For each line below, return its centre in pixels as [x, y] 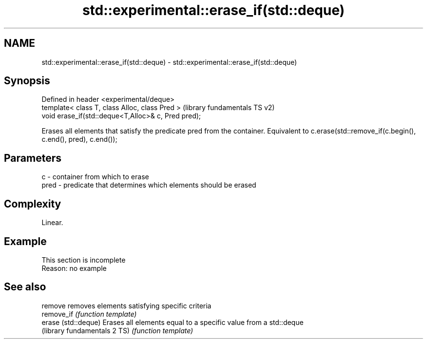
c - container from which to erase [95, 177]
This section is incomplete [84, 260]
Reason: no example [74, 268]
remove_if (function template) [89, 314]
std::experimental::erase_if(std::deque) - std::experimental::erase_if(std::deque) [169, 62]
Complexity [33, 204]
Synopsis [27, 81]
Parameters [33, 158]
